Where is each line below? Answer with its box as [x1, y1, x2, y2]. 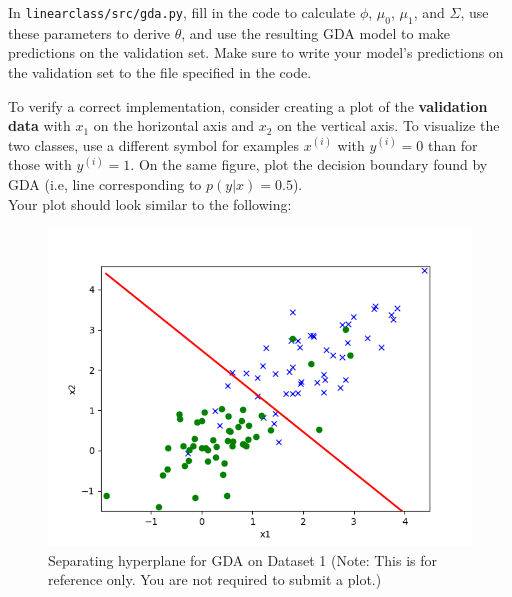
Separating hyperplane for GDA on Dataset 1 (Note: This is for [48, 549, 438, 570]
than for [428, 134, 478, 155]
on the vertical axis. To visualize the [277, 115, 500, 136]
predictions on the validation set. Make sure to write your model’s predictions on [8, 42, 504, 63]
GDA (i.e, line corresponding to [8, 173, 202, 194]
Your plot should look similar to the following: [8, 193, 292, 214]
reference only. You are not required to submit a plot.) [48, 569, 382, 590]
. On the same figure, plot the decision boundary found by [130, 154, 488, 175]
